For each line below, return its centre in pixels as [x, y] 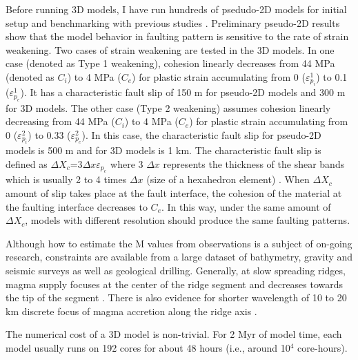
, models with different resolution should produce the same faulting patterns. [188, 220]
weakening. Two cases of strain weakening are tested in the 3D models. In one [170, 49]
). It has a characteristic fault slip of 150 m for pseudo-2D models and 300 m [183, 92]
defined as [27, 163]
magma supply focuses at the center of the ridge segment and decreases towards [175, 284]
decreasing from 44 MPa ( [60, 121]
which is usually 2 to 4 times [66, 179]
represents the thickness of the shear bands [254, 163]
